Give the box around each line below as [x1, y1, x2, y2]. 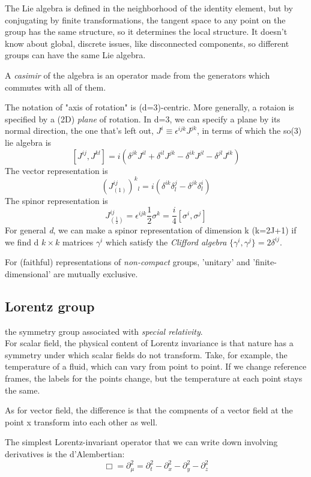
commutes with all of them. [5, 80, 106, 93]
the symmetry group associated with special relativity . [5, 325, 203, 337]
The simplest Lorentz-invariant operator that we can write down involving [5, 436, 278, 448]
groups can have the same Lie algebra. [5, 49, 146, 61]
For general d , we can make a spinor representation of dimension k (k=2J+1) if [5, 224, 297, 236]
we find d [5, 235, 39, 248]
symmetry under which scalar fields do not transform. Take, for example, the [5, 348, 288, 361]
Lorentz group [5, 296, 95, 315]
